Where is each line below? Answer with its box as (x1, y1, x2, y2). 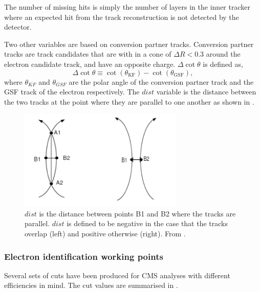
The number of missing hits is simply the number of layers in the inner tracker (4, 2, 250, 12)
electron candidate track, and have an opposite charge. (4, 58, 176, 69)
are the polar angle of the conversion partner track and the (69, 76, 254, 87)
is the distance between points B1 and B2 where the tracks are (39, 208, 236, 218)
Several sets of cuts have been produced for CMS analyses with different (4, 270, 230, 280)
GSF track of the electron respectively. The (4, 86, 140, 97)
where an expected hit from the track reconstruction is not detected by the (4, 11, 239, 22)
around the (206, 48, 241, 59)
